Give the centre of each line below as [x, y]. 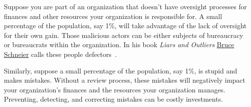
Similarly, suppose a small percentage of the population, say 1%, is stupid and [121, 70]
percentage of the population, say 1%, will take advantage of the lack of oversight [125, 26]
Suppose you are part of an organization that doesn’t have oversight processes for [125, 6]
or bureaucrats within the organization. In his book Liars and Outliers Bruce [119, 45]
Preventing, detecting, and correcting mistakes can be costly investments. [114, 99]
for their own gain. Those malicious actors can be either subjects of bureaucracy [124, 35]
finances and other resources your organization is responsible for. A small [113, 16]
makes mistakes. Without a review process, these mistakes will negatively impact [125, 80]
